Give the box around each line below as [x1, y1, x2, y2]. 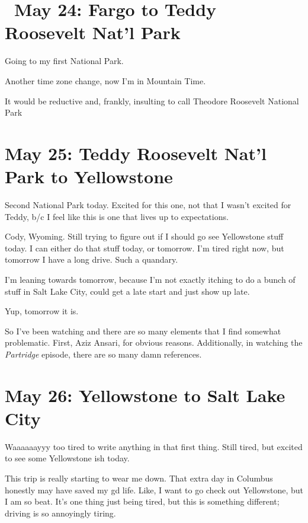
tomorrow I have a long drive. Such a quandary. [5, 253, 178, 266]
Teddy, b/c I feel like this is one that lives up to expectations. [5, 210, 229, 222]
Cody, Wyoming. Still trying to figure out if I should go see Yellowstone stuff [5, 230, 284, 243]
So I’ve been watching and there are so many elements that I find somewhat [5, 324, 281, 337]
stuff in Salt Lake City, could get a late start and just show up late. [5, 285, 250, 297]
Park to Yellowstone [5, 164, 173, 189]
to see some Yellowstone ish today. [5, 452, 130, 464]
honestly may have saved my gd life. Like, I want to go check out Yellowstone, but [5, 483, 303, 496]
